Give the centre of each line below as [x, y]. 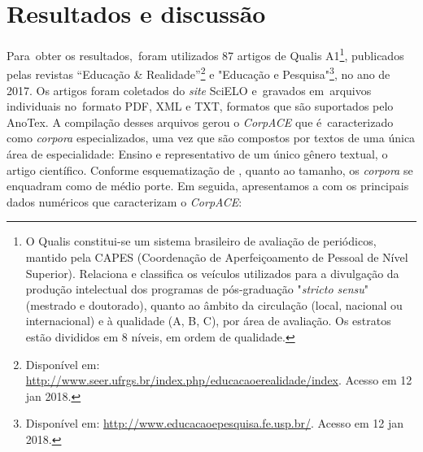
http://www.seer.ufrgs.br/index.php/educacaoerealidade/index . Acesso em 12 [219, 380]
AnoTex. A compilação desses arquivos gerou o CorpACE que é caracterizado [200, 122]
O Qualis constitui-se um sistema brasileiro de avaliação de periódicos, [201, 241]
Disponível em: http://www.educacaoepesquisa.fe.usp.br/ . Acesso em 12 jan [215, 423]
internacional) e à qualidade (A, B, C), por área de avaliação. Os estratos [208, 321]
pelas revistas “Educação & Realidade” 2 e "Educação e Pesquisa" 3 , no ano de [198, 73]
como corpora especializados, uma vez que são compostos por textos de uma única [211, 138]
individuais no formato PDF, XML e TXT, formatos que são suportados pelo [200, 106]
